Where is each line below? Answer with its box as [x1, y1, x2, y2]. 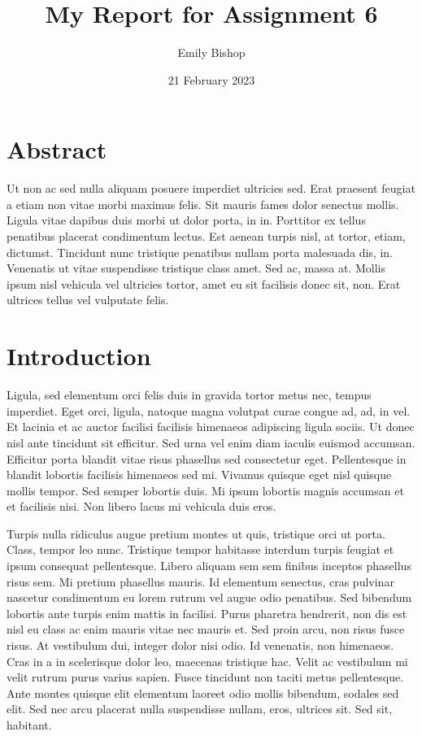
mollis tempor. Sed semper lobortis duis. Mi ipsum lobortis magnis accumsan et [7, 481, 404, 499]
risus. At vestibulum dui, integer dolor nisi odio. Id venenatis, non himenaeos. [7, 637, 394, 654]
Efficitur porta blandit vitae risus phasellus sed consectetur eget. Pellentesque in [7, 450, 407, 467]
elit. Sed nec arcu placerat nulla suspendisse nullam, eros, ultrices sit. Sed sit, [7, 700, 393, 717]
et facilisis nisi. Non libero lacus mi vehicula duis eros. [7, 498, 276, 515]
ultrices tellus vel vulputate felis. [7, 291, 169, 308]
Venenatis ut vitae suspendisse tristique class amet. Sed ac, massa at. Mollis [7, 259, 385, 277]
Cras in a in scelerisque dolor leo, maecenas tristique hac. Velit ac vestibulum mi [7, 652, 408, 669]
